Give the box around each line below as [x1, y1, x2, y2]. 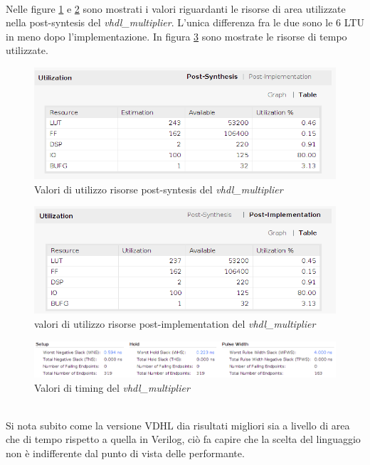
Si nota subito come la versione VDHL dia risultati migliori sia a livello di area [6, 417, 350, 432]
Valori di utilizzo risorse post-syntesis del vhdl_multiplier [34, 181, 283, 196]
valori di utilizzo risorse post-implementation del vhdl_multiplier [34, 316, 316, 331]
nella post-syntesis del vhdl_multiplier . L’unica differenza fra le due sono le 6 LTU [6, 15, 364, 30]
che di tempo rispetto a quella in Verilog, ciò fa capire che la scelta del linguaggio [6, 432, 361, 447]
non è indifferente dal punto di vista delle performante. [6, 445, 245, 460]
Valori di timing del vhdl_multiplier [34, 380, 190, 395]
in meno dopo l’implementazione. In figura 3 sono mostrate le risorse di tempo [6, 28, 347, 43]
